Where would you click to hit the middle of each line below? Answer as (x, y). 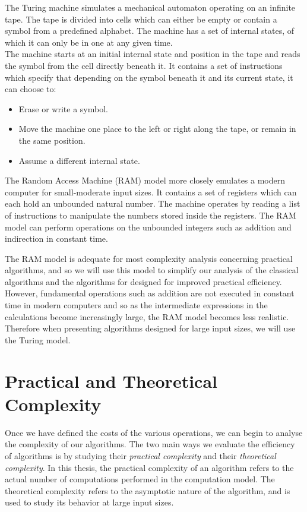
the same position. (52, 140)
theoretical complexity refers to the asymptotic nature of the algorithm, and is (148, 490)
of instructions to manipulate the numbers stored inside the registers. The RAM (151, 215)
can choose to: (31, 89)
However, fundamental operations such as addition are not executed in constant (150, 293)
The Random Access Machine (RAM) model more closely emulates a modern (145, 180)
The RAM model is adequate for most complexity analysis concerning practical (149, 258)
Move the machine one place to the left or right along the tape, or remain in (157, 129)
